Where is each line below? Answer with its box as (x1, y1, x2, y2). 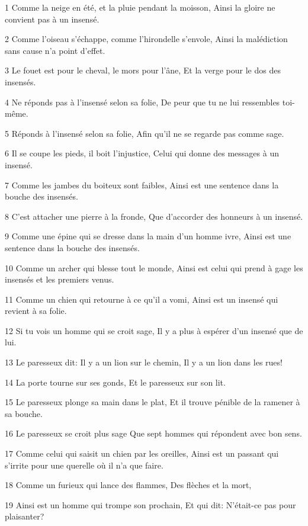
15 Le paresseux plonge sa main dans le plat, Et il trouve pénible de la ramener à (5, 396, 300, 408)
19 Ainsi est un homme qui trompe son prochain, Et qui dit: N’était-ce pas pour (5, 498, 296, 511)
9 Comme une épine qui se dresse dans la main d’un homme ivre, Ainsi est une (5, 230, 291, 242)
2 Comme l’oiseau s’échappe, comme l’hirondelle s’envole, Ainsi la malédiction (5, 33, 288, 45)
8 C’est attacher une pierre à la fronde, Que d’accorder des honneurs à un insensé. (5, 210, 303, 222)
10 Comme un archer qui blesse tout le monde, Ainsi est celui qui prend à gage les (5, 261, 303, 274)
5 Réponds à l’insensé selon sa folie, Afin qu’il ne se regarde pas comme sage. (5, 127, 284, 139)
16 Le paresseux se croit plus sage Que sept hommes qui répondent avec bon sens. (5, 427, 302, 440)
